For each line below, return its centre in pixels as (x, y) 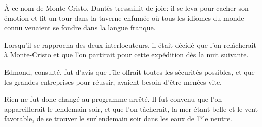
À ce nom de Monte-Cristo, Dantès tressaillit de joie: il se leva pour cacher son (126, 8)
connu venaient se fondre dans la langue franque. (80, 28)
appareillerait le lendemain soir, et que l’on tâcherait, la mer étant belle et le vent (131, 108)
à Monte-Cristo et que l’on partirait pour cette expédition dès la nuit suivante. (126, 55)
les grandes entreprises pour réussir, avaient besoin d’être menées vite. (113, 82)
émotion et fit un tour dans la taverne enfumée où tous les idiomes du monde (124, 18)
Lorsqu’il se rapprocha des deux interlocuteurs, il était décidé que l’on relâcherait (130, 44)
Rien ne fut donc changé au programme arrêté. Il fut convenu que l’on (113, 99)
